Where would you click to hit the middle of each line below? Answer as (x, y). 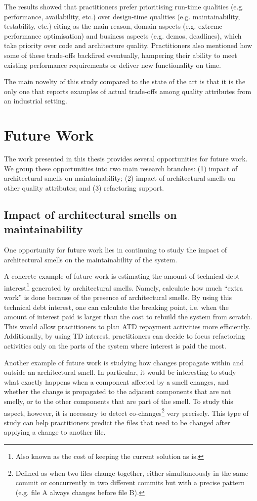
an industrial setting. (36, 101)
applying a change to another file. (55, 432)
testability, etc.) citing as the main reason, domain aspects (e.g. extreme (113, 26)
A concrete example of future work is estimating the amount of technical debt (122, 276)
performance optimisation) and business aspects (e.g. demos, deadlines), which (123, 35)
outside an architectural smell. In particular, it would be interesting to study (120, 372)
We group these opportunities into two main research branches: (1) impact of (121, 168)
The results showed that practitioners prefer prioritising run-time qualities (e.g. (124, 6)
